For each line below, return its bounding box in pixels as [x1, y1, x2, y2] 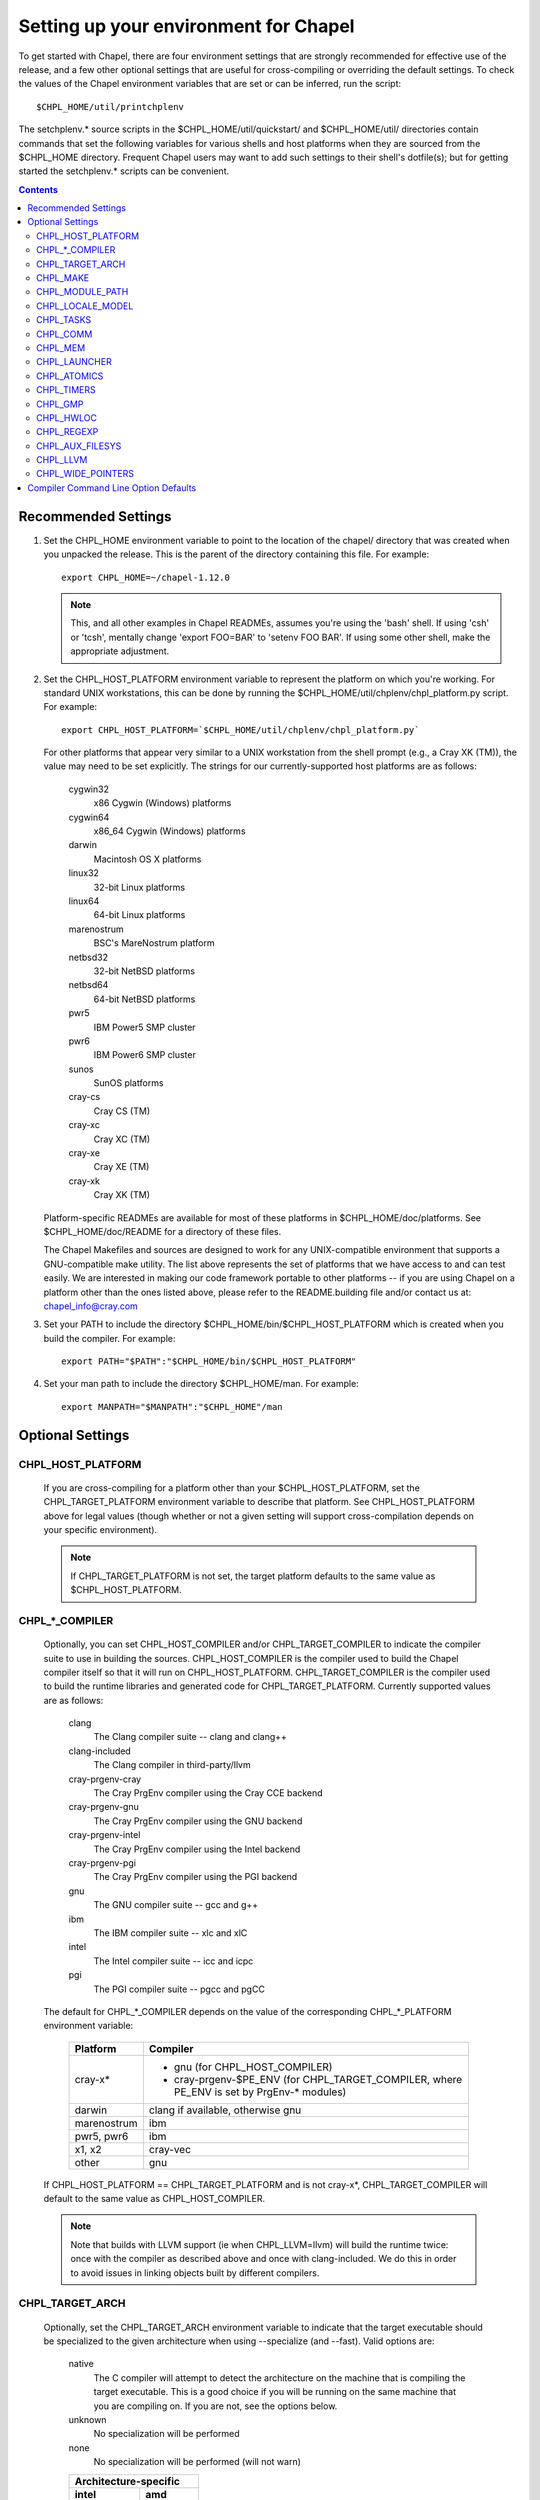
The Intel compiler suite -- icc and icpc [93, 1955, 254, 1967]
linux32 [68, 867, 100, 879]
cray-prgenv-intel [68, 1829, 141, 1841]
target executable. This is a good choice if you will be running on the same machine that [93, 2386, 457, 2398]
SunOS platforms [93, 1077, 164, 1089]
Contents [18, 183, 59, 195]
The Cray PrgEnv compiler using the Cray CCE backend [93, 1787, 324, 1799]
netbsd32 [68, 951, 109, 963]
